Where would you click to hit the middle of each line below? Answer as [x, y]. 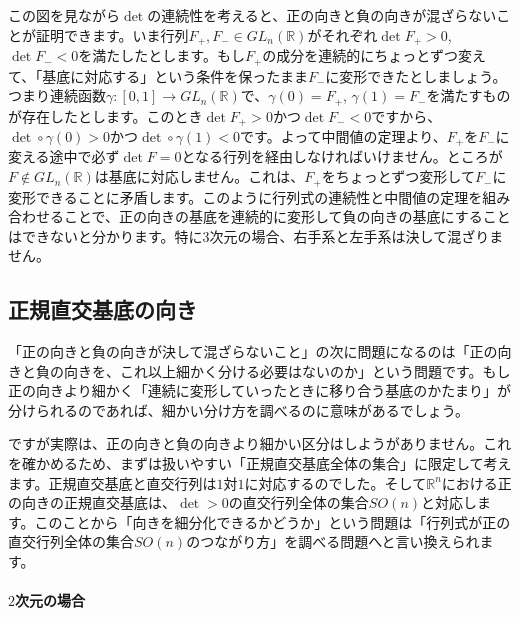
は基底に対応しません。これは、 [199, 176]
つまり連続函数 [57, 95]
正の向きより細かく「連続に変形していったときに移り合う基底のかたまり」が [259, 390]
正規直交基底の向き [102, 309]
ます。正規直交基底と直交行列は [112, 482]
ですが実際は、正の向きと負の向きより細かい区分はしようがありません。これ [260, 443]
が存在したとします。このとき [105, 115]
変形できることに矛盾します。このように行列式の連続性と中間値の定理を [245, 196]
